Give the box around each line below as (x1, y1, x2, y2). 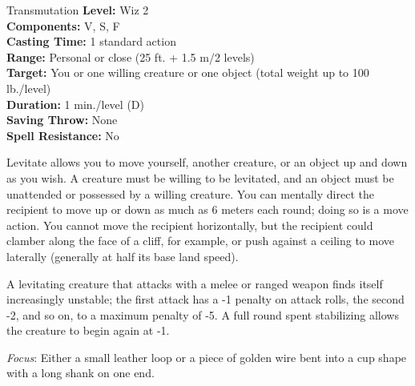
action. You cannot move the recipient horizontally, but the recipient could (6, 216, 373, 233)
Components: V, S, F (6, 17, 120, 34)
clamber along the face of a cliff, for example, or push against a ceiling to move (6, 232, 395, 249)
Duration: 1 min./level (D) (6, 95, 144, 112)
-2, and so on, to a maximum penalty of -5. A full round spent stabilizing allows (6, 306, 399, 323)
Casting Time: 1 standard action (6, 33, 176, 50)
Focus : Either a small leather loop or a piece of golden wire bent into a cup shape (6, 348, 407, 365)
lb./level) (6, 79, 51, 96)
